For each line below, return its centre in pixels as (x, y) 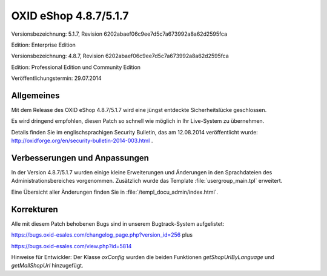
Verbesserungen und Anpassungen (80, 158)
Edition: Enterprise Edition (43, 45)
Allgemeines (35, 95)
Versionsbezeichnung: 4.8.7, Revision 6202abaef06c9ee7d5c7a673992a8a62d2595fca (120, 56)
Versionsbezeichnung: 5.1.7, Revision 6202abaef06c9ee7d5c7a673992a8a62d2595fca (119, 34)
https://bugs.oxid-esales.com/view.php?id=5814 (71, 246)
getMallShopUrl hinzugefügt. (48, 266)
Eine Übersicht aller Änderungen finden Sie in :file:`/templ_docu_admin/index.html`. (114, 192)
